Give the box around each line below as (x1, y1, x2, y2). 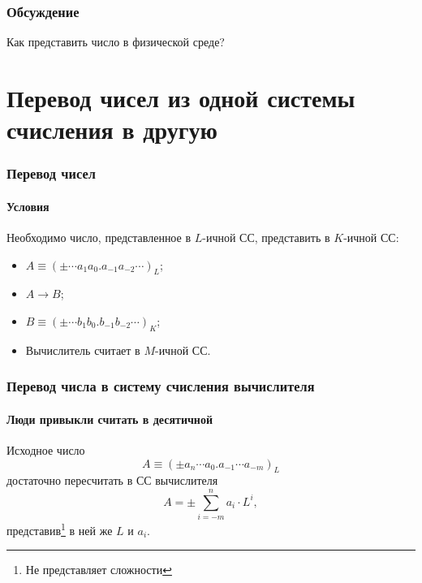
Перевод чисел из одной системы (6, 81, 355, 114)
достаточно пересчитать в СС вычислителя (6, 472, 218, 489)
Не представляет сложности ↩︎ (25, 561, 172, 578)
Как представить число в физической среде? (6, 33, 225, 50)
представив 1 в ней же (6, 520, 113, 538)
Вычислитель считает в (25, 341, 140, 358)
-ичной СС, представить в (202, 229, 330, 246)
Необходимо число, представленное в (6, 229, 192, 246)
